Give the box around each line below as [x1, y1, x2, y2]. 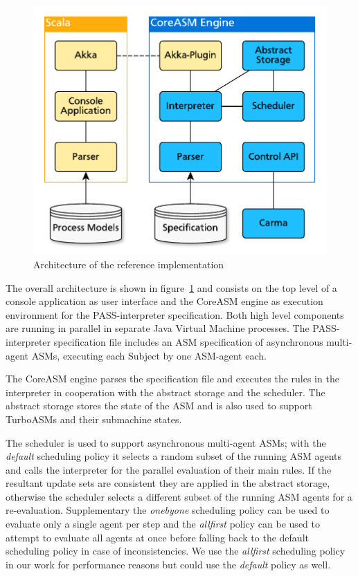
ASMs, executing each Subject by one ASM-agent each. [31, 348, 267, 362]
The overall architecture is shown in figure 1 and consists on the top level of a [6, 280, 337, 295]
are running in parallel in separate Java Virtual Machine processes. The [6, 321, 310, 335]
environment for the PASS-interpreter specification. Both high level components [6, 307, 344, 322]
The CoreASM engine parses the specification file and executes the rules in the [6, 371, 339, 386]
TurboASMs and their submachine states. [6, 411, 182, 426]
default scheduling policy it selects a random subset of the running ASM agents [6, 449, 342, 463]
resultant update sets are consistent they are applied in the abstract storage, [6, 476, 330, 490]
